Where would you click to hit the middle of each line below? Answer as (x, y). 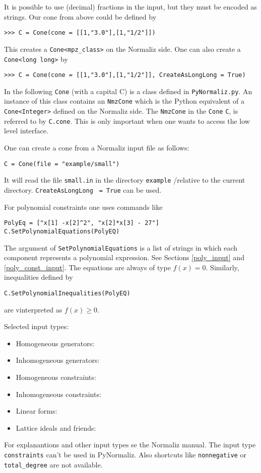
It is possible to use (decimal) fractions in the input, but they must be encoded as (130, 7)
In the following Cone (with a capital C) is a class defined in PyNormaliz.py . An (128, 91)
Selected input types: (37, 326)
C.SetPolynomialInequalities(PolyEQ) (67, 293)
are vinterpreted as (33, 309)
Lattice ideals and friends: (56, 427)
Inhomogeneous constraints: (58, 394)
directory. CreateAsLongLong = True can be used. (83, 189)
